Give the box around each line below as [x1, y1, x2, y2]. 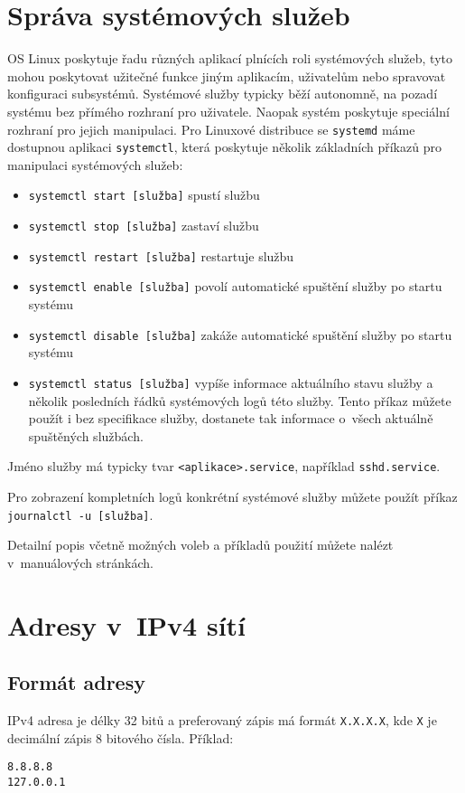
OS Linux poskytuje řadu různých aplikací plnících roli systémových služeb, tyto [7, 49, 452, 68]
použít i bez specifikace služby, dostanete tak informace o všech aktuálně [28, 409, 433, 428]
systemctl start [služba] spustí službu [28, 185, 260, 204]
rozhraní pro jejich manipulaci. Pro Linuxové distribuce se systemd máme [7, 119, 415, 138]
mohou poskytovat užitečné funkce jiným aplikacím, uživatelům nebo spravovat [7, 66, 446, 85]
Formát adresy [7, 668, 145, 696]
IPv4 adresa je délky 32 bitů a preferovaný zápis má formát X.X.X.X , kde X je [7, 710, 437, 729]
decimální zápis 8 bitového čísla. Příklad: [7, 728, 234, 747]
